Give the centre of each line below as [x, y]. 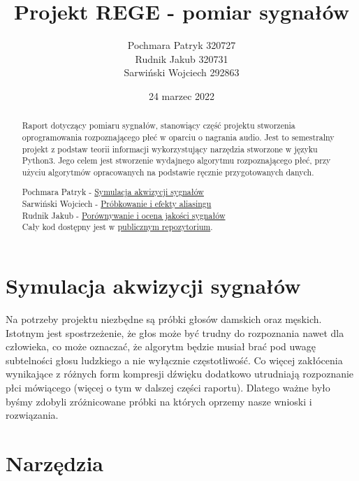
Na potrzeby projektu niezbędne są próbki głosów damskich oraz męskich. [164, 319]
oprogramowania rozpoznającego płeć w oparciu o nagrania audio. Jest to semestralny [178, 137]
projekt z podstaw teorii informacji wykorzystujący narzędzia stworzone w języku [170, 149]
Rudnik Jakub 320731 [182, 58]
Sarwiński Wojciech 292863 [182, 72]
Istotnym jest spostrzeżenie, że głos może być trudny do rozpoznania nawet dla [175, 332]
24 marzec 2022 [182, 95]
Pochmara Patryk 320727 [182, 45]
